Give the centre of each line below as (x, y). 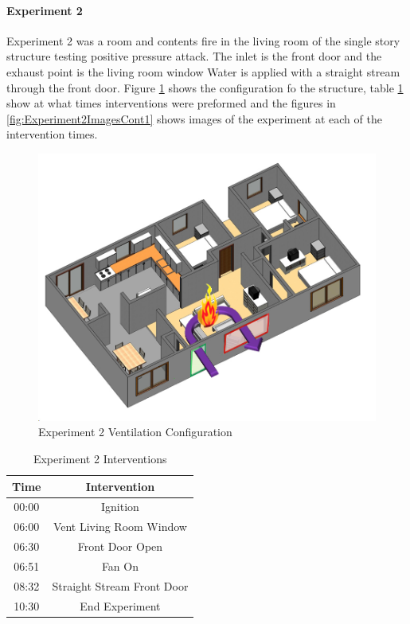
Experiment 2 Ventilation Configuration (135, 432)
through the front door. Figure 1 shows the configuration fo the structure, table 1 (205, 87)
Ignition (120, 507)
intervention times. (52, 134)
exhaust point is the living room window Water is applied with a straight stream (203, 71)
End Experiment (120, 605)
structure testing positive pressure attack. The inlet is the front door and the (194, 56)
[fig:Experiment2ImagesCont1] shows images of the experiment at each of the (194, 118)
